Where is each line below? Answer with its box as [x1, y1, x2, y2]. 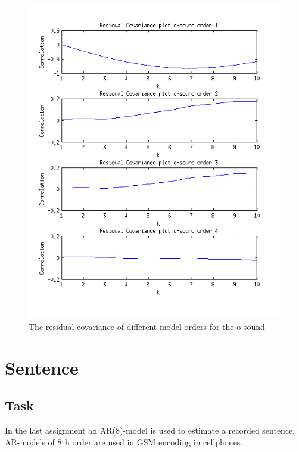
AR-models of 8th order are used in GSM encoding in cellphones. [5, 435, 243, 448]
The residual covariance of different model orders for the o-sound [29, 320, 265, 333]
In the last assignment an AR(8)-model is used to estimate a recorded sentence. [5, 424, 295, 437]
